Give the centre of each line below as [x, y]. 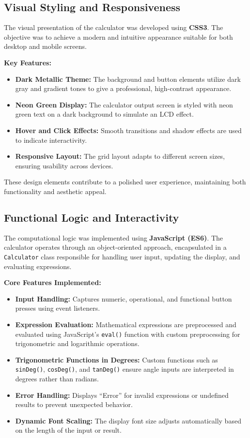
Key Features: [28, 62]
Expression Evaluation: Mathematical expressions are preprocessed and [126, 324]
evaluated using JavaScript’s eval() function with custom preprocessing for [128, 334]
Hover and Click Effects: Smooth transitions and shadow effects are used [128, 130]
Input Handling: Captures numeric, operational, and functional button [124, 298]
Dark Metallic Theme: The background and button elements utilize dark [128, 79]
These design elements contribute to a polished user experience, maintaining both [125, 182]
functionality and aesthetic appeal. [55, 191]
